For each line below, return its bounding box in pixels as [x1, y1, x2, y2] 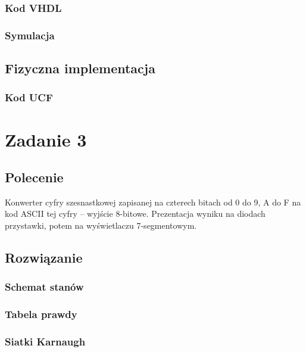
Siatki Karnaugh [5, 334, 86, 349]
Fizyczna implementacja [5, 59, 155, 77]
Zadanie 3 [5, 127, 87, 151]
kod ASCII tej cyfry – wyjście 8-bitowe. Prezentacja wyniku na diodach [5, 207, 266, 220]
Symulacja [5, 27, 55, 42]
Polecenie [5, 168, 64, 186]
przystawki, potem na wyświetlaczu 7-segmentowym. [5, 219, 197, 232]
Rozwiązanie [5, 248, 83, 267]
